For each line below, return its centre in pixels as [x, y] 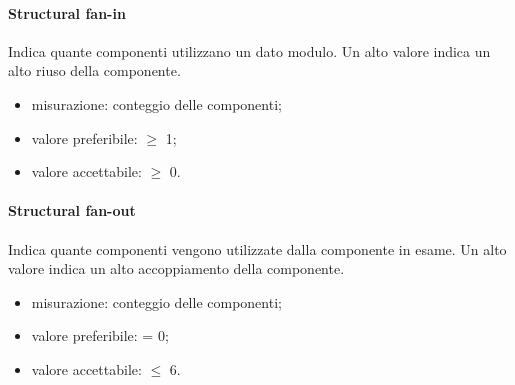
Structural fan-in [67, 12]
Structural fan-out [72, 210]
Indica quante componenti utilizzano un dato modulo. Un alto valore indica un [249, 50]
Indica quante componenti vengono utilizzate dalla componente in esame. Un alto [257, 248]
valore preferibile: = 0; [100, 335]
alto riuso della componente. [94, 70]
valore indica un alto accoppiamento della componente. [176, 268]
